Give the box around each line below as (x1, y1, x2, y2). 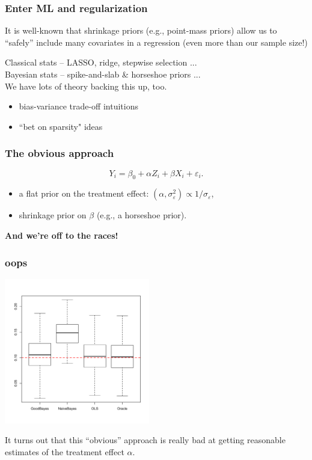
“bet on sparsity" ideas (19, 120, 103, 132)
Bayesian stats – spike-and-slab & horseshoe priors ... (5, 68, 201, 80)
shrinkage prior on (19, 209, 87, 221)
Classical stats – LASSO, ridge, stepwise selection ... (5, 56, 197, 69)
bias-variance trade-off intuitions (19, 100, 138, 112)
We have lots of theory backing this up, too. (5, 79, 167, 92)
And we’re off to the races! (5, 228, 118, 241)
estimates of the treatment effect (5, 445, 124, 458)
